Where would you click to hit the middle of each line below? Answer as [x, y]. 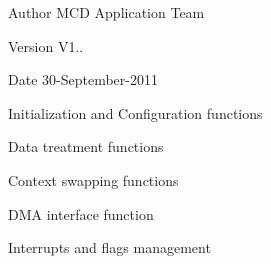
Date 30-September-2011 [83, 79]
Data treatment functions [86, 146]
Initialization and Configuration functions [135, 112]
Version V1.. [46, 45]
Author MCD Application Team [106, 12]
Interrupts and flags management [109, 247]
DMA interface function [81, 213]
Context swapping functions [93, 179]
